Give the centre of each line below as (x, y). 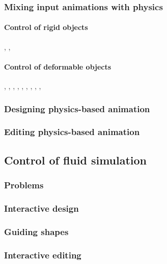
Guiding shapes (36, 231)
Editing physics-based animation (72, 132)
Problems (24, 185)
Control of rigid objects (46, 27)
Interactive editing (43, 255)
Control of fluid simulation (76, 160)
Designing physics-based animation (77, 108)
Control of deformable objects (58, 66)
